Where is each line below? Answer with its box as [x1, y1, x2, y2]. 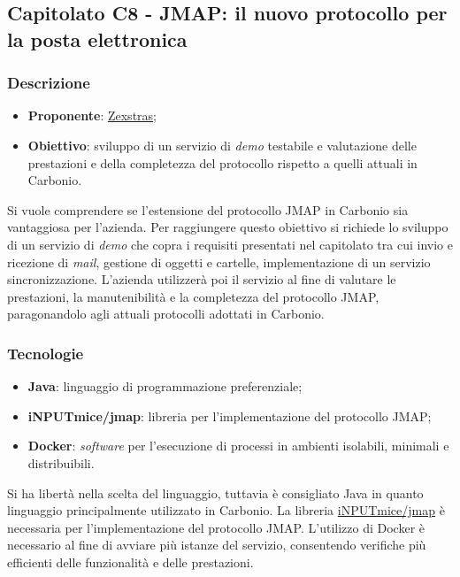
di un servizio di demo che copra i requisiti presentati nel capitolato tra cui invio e [7, 235, 453, 253]
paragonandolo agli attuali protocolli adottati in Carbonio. [7, 304, 325, 323]
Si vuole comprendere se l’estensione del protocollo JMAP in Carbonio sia [7, 200, 409, 219]
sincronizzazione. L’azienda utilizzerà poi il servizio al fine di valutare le [7, 270, 396, 288]
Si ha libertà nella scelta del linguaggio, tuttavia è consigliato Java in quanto [7, 483, 424, 502]
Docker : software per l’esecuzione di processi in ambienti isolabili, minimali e [27, 436, 449, 455]
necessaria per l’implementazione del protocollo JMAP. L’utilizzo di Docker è [7, 518, 425, 536]
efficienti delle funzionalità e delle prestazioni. [7, 552, 254, 571]
